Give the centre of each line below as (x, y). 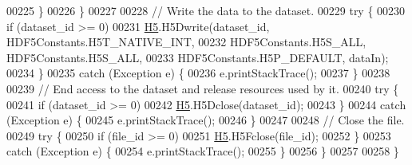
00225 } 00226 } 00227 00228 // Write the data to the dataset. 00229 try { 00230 (206, 10)
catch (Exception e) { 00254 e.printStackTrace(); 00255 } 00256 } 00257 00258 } (203, 151)
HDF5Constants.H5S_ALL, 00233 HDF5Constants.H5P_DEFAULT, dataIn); (198, 57)
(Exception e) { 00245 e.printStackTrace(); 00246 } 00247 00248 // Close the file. (206, 120)
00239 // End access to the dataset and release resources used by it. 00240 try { (203, 88)
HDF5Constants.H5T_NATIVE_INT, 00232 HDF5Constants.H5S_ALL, (186, 42)
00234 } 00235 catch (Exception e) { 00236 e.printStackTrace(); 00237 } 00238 (198, 73)
